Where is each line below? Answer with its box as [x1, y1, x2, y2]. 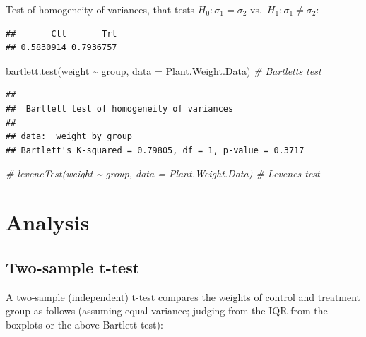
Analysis [6, 208, 90, 237]
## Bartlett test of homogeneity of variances [6, 103, 234, 114]
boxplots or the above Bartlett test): [6, 317, 163, 331]
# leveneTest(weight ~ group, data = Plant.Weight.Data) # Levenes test [6, 166, 320, 181]
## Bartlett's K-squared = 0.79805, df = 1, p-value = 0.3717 [6, 145, 305, 155]
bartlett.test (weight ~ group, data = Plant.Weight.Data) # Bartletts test [6, 63, 321, 78]
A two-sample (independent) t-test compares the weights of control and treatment [6, 289, 361, 304]
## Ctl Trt [6, 28, 117, 39]
